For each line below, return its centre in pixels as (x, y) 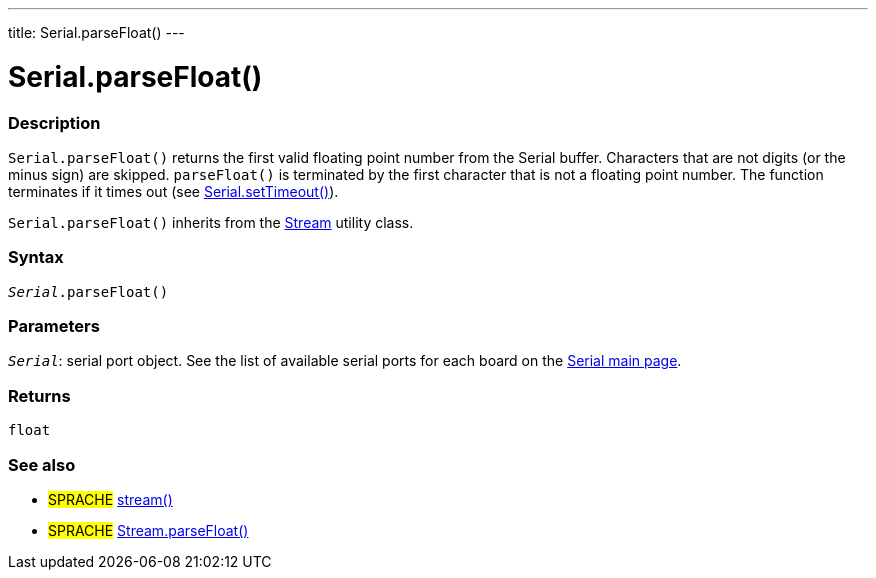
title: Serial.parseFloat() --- (96, 32)
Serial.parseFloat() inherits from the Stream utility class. (211, 222)
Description (54, 122)
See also (42, 464)
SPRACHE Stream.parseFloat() (148, 530)
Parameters (54, 326)
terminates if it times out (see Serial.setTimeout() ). (173, 191)
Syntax (36, 257)
